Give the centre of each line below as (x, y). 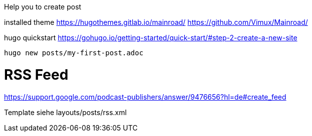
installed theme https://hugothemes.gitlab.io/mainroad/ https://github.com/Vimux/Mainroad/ (156, 22)
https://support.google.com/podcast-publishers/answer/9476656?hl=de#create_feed (145, 97)
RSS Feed (36, 74)
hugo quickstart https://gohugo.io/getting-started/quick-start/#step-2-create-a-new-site (151, 38)
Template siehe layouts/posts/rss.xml (65, 112)
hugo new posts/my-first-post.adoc (74, 53)
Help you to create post (43, 7)
